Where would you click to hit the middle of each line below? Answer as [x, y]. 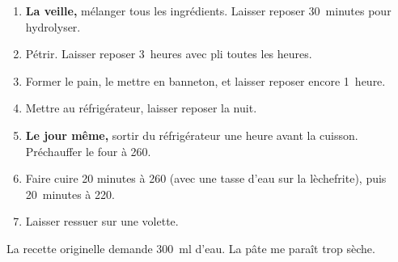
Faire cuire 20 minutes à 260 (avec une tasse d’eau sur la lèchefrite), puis [206, 178]
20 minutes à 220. [70, 194]
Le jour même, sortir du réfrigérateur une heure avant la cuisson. [192, 135]
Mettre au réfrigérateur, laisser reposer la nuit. [141, 108]
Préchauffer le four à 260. [88, 151]
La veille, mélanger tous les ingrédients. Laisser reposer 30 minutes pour [208, 11]
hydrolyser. [53, 26]
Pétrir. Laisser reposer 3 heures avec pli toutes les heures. [169, 54]
